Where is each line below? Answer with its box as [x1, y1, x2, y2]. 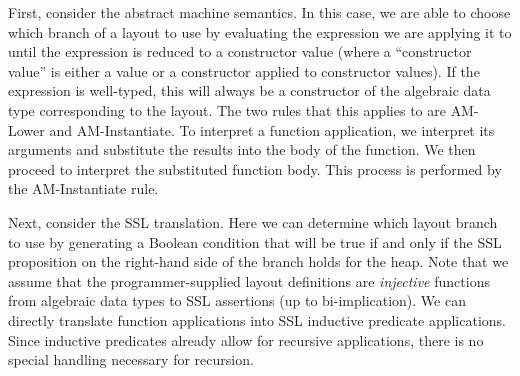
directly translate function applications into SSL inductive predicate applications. [8, 309, 507, 330]
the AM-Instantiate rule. [8, 178, 159, 199]
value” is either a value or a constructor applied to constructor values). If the [8, 60, 480, 81]
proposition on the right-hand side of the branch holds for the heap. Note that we [8, 251, 509, 272]
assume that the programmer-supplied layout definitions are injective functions [8, 270, 490, 291]
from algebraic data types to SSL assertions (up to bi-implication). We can [8, 290, 466, 311]
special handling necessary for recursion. [8, 349, 254, 370]
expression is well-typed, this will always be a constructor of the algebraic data [8, 80, 491, 101]
